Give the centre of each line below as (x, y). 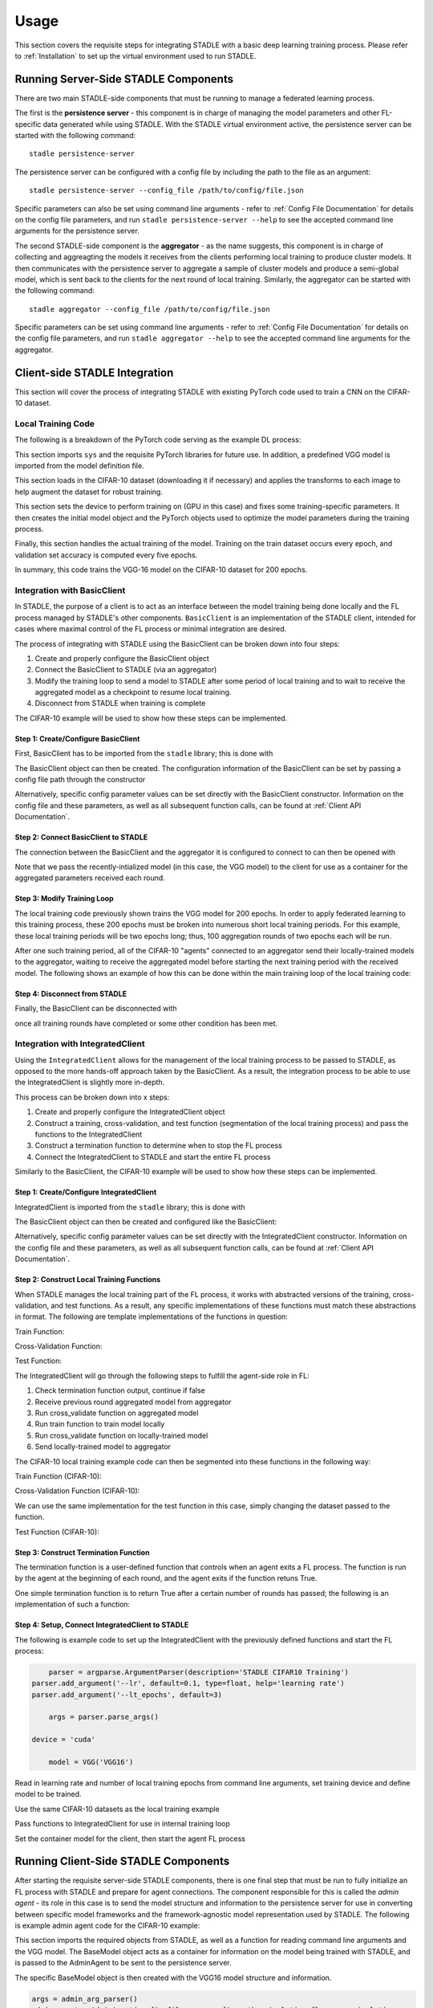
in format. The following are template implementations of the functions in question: (152, 1316)
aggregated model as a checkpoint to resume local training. (133, 692)
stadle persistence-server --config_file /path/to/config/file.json (166, 190)
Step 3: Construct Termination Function (82, 1552)
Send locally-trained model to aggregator (103, 1447)
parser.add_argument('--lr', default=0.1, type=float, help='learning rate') (188, 1684)
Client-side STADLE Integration (94, 372)
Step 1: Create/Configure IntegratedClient (86, 1192)
